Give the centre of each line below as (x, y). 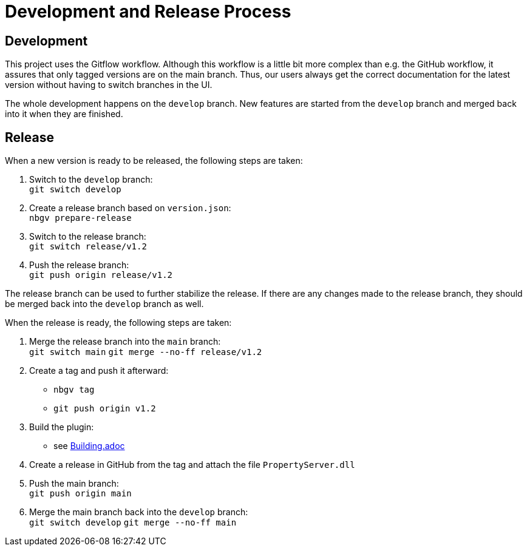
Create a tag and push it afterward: (99, 371)
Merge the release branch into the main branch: (125, 342)
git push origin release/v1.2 (101, 275)
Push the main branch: (74, 484)
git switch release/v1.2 (88, 247)
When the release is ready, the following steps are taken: (118, 323)
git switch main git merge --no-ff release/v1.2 (146, 352)
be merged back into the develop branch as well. (104, 304)
